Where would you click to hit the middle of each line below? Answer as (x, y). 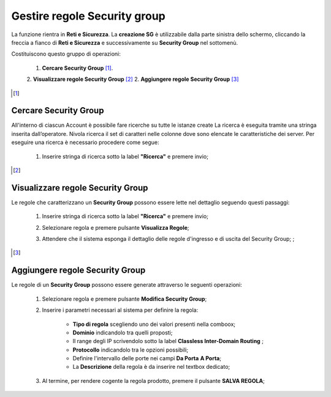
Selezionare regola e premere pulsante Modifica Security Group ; (124, 299)
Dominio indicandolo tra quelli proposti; (123, 332)
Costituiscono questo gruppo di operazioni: (66, 54)
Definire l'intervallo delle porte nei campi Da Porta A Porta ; (147, 358)
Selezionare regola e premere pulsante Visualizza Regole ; (116, 227)
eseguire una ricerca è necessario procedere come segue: (85, 142)
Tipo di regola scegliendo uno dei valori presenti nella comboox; (154, 324)
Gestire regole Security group (88, 16)
